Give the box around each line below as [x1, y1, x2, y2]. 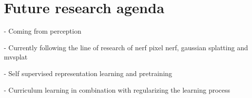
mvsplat [4, 52, 28, 62]
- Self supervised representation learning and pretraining [4, 68, 173, 78]
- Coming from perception [4, 26, 81, 36]
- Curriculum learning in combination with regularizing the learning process [4, 84, 231, 95]
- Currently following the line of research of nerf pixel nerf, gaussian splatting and [4, 42, 248, 52]
